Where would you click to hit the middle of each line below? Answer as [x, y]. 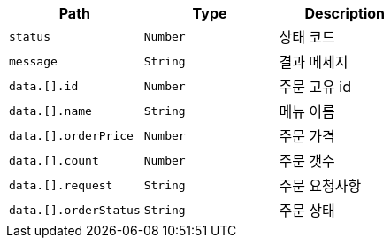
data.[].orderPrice [71, 135]
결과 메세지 [314, 62]
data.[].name [50, 111]
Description [345, 13]
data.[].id [44, 86]
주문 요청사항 [320, 186]
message [33, 61]
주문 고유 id [315, 87]
